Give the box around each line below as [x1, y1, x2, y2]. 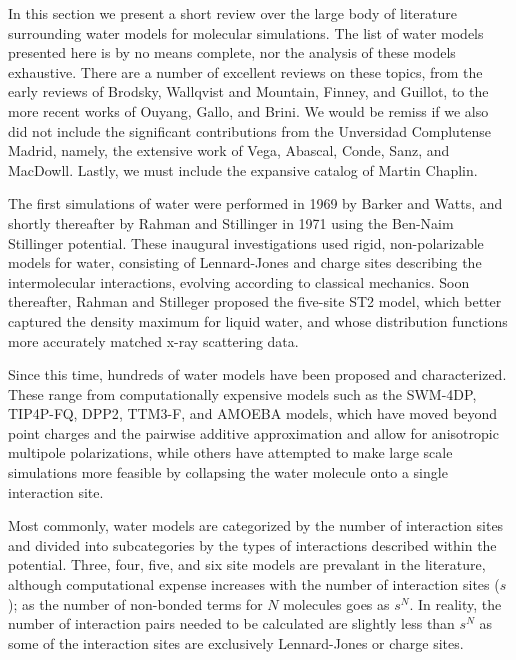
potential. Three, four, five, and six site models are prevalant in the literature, [8, 554, 486, 575]
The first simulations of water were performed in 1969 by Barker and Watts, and [8, 193, 503, 214]
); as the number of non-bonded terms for [8, 593, 263, 614]
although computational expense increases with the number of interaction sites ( [8, 574, 500, 595]
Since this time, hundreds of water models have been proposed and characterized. [8, 364, 507, 385]
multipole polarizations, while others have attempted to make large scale [8, 442, 453, 463]
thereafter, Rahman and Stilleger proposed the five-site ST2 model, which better [8, 291, 502, 312]
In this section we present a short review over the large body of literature [8, 3, 457, 23]
